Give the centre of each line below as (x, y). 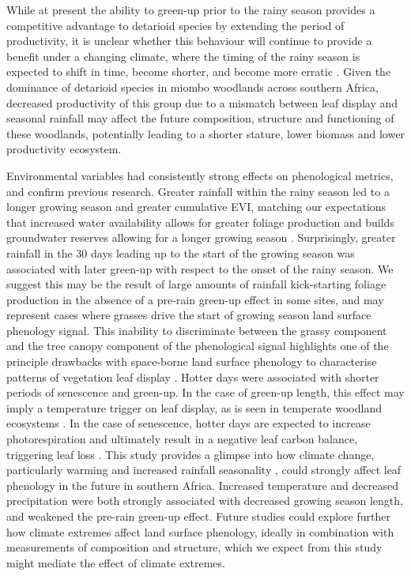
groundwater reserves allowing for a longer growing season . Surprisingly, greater (201, 237)
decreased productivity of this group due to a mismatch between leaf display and (202, 102)
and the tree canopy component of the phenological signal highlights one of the (198, 346)
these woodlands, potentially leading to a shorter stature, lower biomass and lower (205, 133)
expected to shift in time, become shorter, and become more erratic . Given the (199, 72)
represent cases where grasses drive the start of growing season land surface (189, 315)
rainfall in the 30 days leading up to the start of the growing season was (181, 252)
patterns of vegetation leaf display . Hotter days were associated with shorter (193, 376)
